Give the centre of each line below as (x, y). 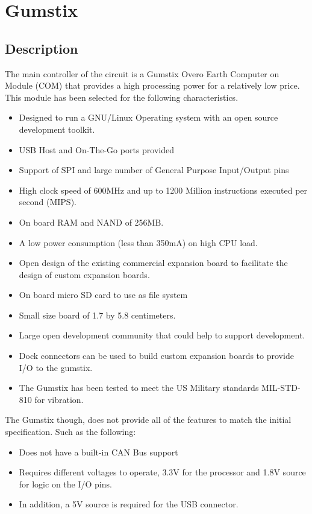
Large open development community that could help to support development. (162, 335)
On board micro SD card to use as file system (103, 295)
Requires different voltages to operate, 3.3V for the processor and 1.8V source (162, 472)
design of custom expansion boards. (84, 274)
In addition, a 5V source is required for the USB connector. (129, 504)
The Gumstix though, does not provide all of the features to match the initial (148, 420)
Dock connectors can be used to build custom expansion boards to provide (156, 356)
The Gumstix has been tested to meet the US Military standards (139, 388)
